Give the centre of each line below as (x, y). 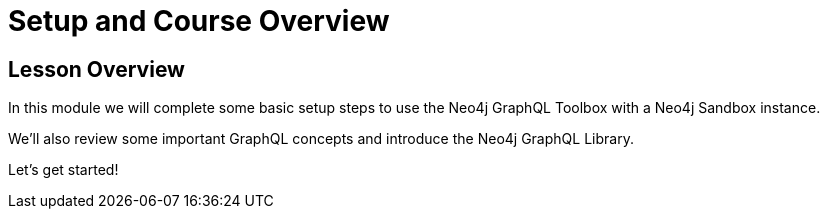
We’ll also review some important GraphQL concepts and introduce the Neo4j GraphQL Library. (321, 139)
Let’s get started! (63, 170)
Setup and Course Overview (199, 21)
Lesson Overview (96, 69)
